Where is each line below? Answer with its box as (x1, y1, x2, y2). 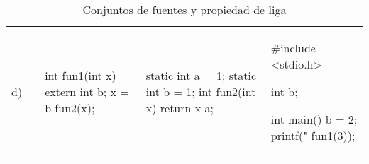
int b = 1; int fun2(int (145, 83, 256, 100)
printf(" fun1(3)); (270, 127, 356, 143)
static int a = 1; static (145, 67, 256, 83)
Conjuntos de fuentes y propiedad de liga (82, 1, 287, 18)
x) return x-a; (145, 100, 214, 116)
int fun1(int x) (45, 67, 116, 83)
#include (270, 40, 316, 56)
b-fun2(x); (45, 100, 95, 116)
